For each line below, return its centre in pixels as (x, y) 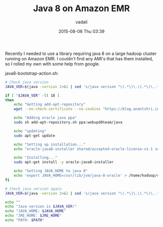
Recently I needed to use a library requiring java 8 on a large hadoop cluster (81, 53)
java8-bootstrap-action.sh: (32, 73)
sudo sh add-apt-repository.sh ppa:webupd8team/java (68, 122)
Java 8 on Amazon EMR (81, 9)
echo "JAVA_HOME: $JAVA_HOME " (36, 211)
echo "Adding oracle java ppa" (45, 118)
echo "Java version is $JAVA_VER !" (41, 207)
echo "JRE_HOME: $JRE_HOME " (33, 216)
